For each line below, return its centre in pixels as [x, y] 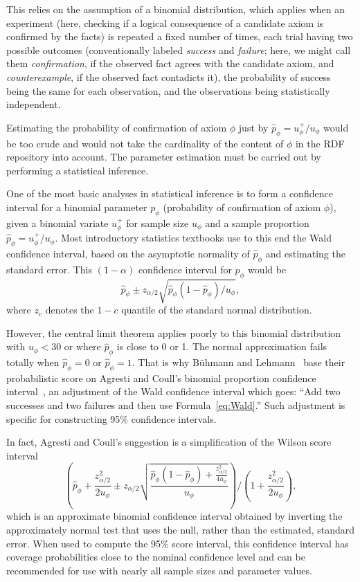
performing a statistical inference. [78, 170]
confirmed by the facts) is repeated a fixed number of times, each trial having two [180, 36]
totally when [33, 362]
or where [82, 346]
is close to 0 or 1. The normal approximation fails [222, 346]
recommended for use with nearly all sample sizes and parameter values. [159, 570]
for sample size [157, 222]
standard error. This [49, 269]
